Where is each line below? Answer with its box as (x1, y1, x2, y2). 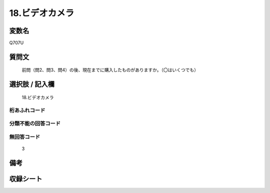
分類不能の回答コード (9, 120, 61, 127)
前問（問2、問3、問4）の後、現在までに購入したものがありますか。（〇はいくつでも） (21, 67, 198, 73)
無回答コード (9, 133, 40, 140)
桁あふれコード (9, 106, 45, 113)
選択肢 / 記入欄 (9, 80, 55, 88)
